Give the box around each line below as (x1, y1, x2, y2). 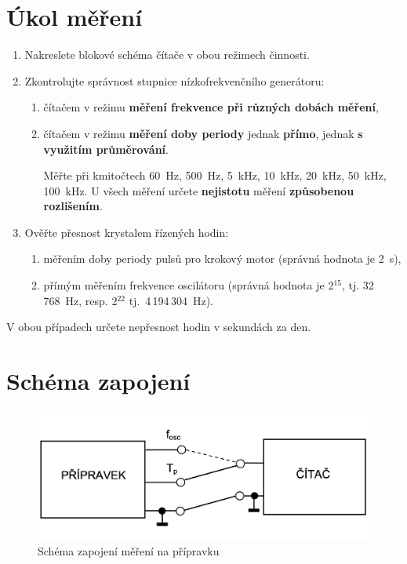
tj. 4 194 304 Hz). (129, 292, 214, 308)
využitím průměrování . (43, 140, 169, 157)
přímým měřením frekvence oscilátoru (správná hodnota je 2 (43, 277, 334, 293)
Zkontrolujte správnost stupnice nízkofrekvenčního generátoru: (24, 72, 325, 89)
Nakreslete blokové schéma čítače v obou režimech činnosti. (24, 46, 310, 63)
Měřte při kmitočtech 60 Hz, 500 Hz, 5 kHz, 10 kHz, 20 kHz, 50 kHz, (43, 167, 387, 184)
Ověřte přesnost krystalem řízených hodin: (24, 224, 229, 240)
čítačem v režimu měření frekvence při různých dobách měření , (43, 99, 379, 115)
